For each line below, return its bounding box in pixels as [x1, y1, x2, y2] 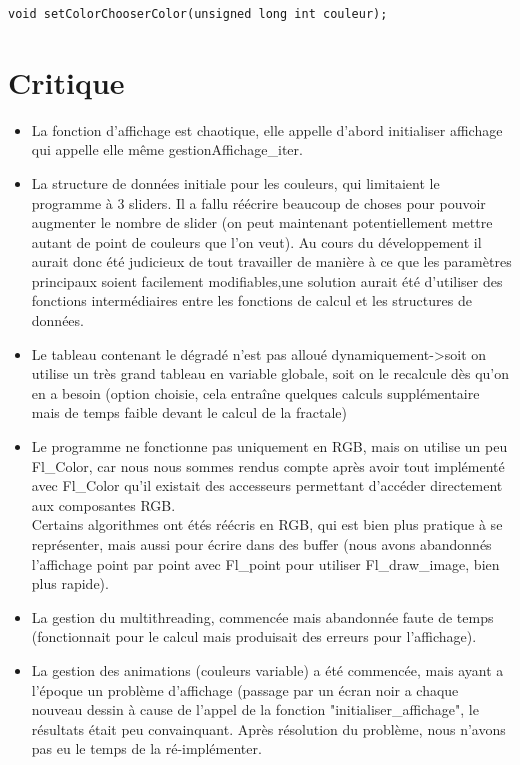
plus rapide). [31, 573, 109, 594]
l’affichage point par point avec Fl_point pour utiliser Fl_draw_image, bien [31, 553, 500, 574]
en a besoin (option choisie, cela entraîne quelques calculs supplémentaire [31, 382, 480, 403]
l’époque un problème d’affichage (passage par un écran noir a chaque [31, 679, 459, 700]
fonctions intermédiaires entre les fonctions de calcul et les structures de [31, 290, 472, 311]
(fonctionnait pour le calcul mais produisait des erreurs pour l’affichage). [31, 626, 477, 647]
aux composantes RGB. [31, 494, 176, 515]
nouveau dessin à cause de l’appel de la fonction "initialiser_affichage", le [31, 699, 479, 720]
